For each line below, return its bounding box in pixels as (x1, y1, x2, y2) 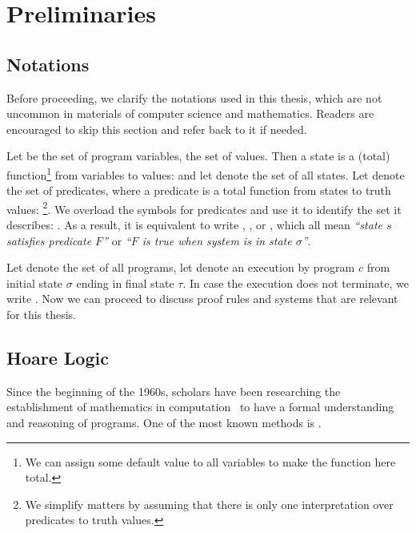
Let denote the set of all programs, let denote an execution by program (6, 259, 355, 276)
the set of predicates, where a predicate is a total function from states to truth (6, 182, 391, 199)
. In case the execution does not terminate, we (182, 274, 409, 291)
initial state (6, 274, 63, 291)
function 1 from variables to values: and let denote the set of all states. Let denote (6, 164, 405, 183)
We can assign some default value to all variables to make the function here (25, 453, 396, 470)
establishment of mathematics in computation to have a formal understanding (6, 398, 394, 415)
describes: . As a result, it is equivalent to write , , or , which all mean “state (6, 216, 382, 233)
